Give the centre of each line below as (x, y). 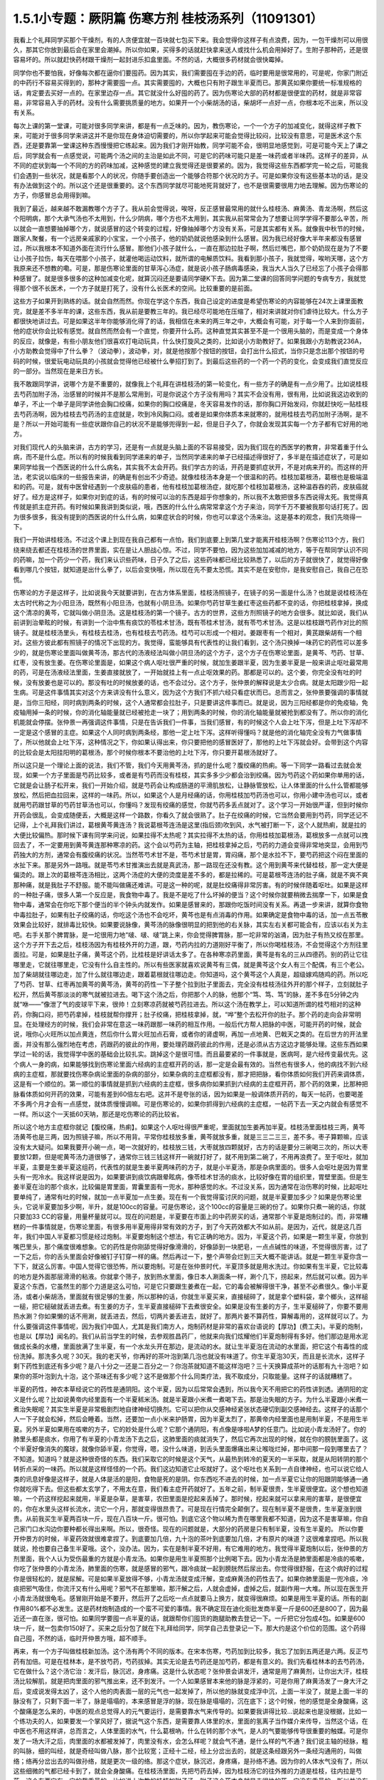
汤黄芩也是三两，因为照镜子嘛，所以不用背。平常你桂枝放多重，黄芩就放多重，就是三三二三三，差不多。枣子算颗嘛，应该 (191, 1137)
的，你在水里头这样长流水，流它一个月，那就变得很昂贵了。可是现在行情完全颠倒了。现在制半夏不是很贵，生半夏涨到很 (187, 1509)
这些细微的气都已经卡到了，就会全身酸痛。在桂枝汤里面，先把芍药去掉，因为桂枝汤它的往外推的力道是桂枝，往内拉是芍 (187, 1771)
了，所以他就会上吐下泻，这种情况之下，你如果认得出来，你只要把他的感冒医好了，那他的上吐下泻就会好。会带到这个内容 (191, 742)
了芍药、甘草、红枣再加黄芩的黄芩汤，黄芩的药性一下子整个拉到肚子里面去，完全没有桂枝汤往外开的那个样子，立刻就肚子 (191, 984)
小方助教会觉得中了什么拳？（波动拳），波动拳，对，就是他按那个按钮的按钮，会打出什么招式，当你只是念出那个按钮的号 (189, 351)
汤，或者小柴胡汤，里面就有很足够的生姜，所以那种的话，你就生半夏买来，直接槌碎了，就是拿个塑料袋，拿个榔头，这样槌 (191, 1297)
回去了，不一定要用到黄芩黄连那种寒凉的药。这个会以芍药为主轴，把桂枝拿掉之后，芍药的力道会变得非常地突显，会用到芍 (191, 845)
